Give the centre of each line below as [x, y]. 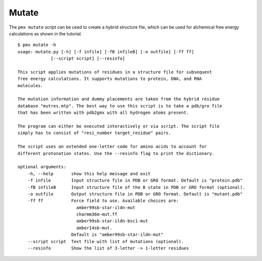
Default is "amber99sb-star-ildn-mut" [117, 235]
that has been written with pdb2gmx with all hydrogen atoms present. [103, 113]
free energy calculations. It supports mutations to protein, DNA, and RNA [110, 79]
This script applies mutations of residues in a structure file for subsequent [115, 72]
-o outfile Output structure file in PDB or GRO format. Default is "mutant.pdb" [135, 194]
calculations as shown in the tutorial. [45, 33]
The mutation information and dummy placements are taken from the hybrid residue [119, 99]
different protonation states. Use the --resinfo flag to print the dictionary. [116, 153]
